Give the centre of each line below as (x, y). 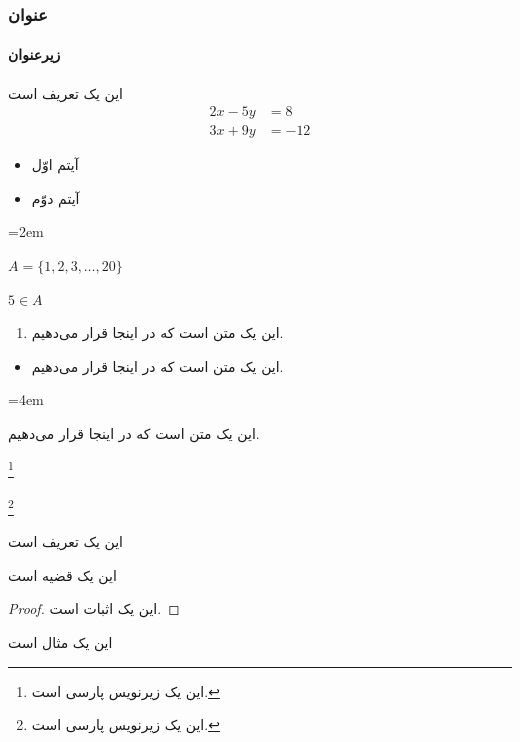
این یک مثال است (60, 641)
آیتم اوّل (55, 164)
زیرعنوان (34, 54)
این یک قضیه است (62, 574)
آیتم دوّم (55, 197)
